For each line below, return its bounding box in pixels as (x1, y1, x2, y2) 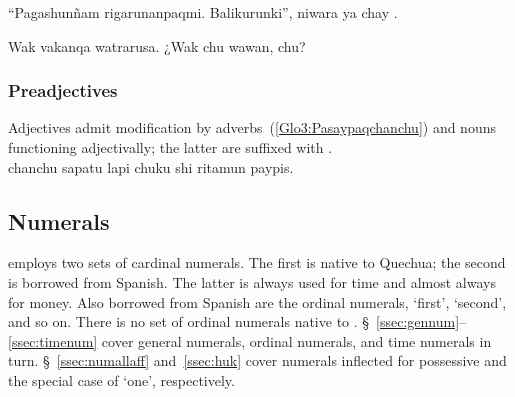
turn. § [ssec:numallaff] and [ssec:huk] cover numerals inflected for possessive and (8, 350, 507, 371)
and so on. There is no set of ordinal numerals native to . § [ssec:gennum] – (8, 311, 467, 332)
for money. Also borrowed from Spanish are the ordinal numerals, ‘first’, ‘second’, (8, 291, 507, 312)
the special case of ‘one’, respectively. (8, 369, 235, 390)
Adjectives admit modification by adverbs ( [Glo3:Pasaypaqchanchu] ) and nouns (8, 117, 496, 138)
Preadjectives (8, 78, 118, 103)
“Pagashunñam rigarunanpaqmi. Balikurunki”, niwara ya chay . (8, 2, 398, 22)
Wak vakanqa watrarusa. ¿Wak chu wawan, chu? (8, 35, 306, 56)
